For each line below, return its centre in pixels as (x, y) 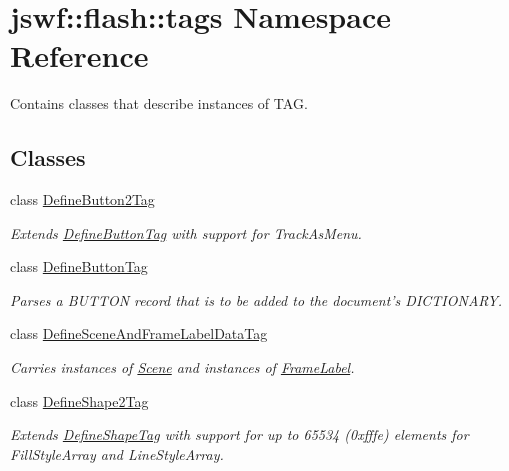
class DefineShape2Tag (79, 400)
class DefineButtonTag (79, 266)
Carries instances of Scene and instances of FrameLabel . (182, 367)
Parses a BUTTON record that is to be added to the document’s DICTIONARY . (256, 299)
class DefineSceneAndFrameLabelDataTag (139, 333)
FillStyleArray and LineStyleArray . (117, 453)
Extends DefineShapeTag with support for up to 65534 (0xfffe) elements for (239, 434)
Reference (79, 55)
